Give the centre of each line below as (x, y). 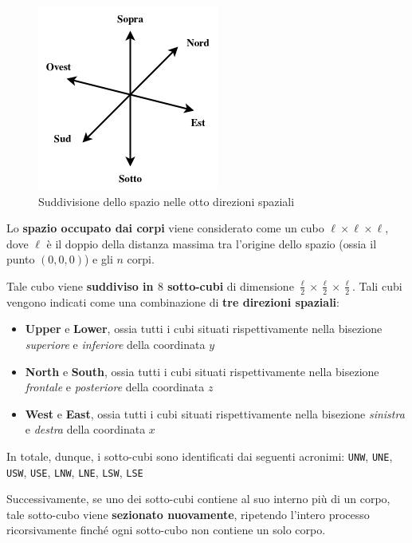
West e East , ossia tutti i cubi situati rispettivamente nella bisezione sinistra (215, 413)
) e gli (99, 259)
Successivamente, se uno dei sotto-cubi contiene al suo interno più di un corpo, (198, 499)
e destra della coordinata (85, 429)
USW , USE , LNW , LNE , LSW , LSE (75, 472)
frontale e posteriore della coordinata (115, 387)
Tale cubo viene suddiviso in (80, 285)
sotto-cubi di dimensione (231, 285)
